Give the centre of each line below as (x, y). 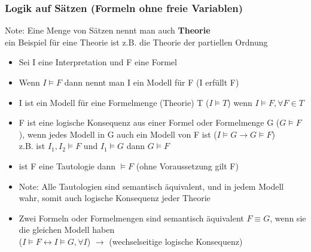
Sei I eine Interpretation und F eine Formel (98, 62)
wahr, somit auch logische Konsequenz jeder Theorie (115, 198)
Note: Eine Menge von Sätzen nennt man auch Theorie (108, 30)
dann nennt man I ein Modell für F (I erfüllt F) (152, 82)
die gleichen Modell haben (67, 230)
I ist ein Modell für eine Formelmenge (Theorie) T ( (114, 102)
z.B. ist (32, 146)
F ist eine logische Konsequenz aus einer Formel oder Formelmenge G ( (149, 122)
